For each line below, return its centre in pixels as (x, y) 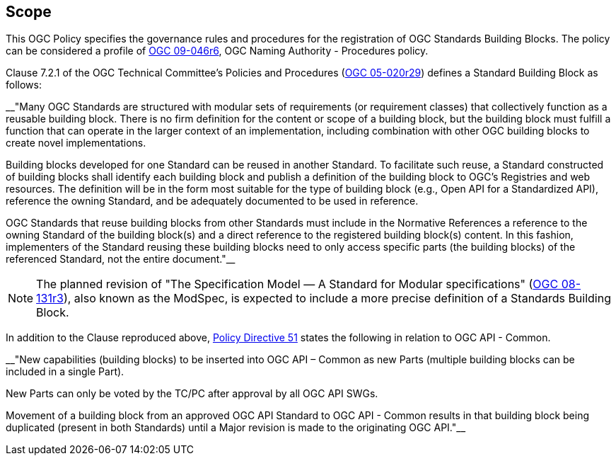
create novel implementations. (76, 143)
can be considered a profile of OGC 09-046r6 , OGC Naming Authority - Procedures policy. (217, 51)
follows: (24, 85)
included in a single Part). (65, 372)
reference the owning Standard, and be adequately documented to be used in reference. (212, 201)
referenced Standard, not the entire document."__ (121, 259)
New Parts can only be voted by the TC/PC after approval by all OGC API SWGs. (192, 394)
